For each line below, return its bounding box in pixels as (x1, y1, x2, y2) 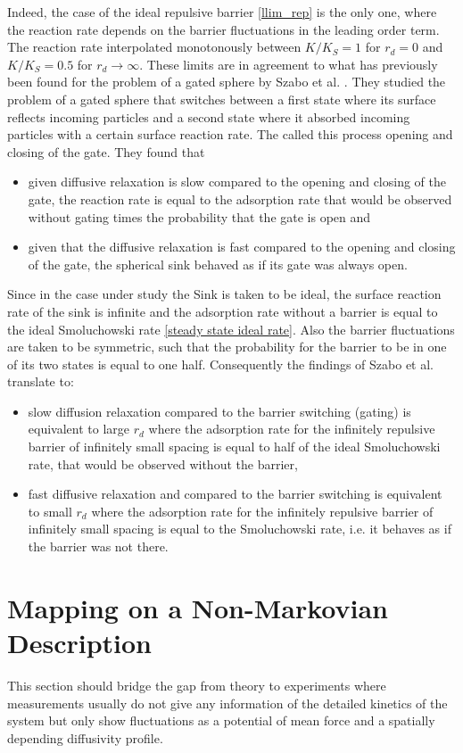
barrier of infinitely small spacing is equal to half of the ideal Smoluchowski (28, 437, 441, 456)
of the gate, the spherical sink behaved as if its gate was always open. (28, 254, 408, 273)
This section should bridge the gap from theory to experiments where (7, 675, 386, 694)
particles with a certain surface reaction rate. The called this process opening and (7, 125, 453, 144)
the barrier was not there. (28, 537, 169, 556)
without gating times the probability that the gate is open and (28, 207, 371, 226)
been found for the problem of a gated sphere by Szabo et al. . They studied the (7, 72, 446, 91)
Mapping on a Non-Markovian (7, 589, 388, 625)
